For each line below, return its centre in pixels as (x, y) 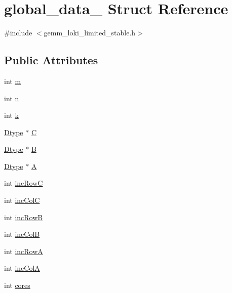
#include (18, 33)
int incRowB (24, 217)
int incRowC (24, 183)
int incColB (22, 234)
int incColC (22, 200)
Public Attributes (51, 60)
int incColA (22, 268)
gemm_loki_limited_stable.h (90, 33)
